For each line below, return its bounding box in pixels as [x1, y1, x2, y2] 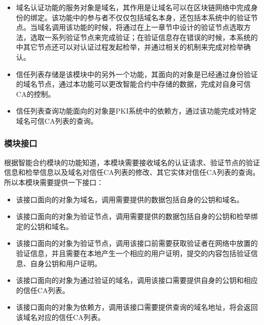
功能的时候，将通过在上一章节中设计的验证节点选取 [73, 22, 244, 32]
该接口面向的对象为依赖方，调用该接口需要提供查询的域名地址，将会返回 [16, 302, 258, 312]
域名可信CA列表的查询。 [16, 115, 98, 126]
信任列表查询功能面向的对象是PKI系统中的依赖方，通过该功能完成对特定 [16, 105, 257, 116]
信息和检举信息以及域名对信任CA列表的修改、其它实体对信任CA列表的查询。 [4, 167, 260, 177]
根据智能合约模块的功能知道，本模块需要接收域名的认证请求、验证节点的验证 [4, 157, 260, 167]
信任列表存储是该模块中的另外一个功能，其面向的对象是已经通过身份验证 [16, 68, 258, 79]
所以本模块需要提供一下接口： [4, 176, 104, 187]
